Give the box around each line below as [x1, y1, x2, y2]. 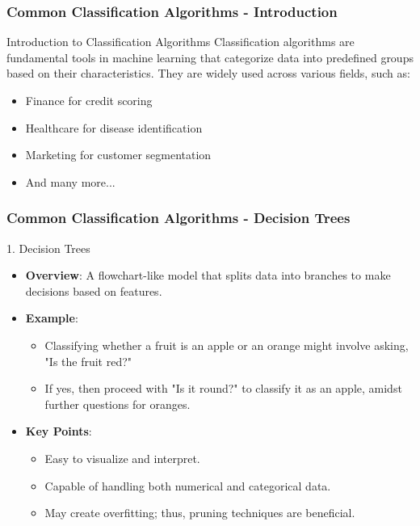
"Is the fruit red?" [44, 352, 132, 369]
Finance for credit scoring [25, 92, 153, 108]
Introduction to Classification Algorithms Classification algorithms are [6, 33, 355, 50]
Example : [25, 309, 78, 326]
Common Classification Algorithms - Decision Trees [6, 208, 351, 228]
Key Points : [25, 423, 92, 440]
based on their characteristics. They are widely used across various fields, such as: [6, 65, 410, 82]
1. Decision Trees [6, 239, 90, 256]
